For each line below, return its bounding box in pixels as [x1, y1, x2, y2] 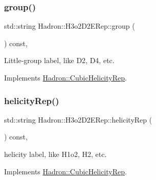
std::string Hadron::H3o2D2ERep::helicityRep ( [4, 114, 152, 125]
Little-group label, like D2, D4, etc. [4, 55, 115, 66]
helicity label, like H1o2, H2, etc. [4, 149, 107, 159]
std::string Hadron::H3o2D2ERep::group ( [4, 21, 135, 31]
